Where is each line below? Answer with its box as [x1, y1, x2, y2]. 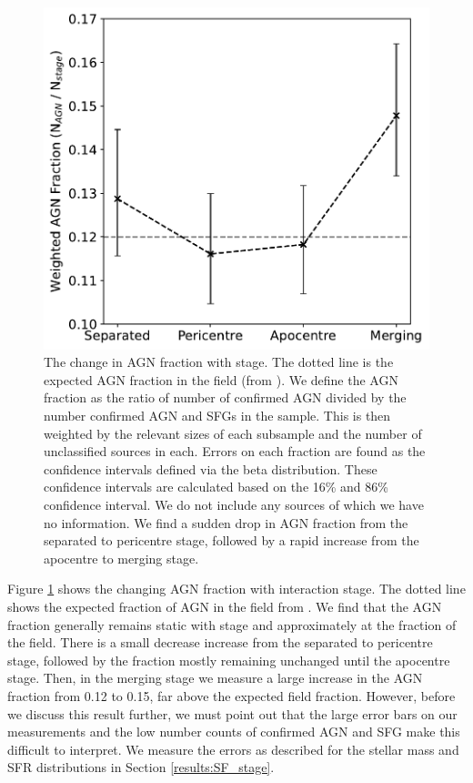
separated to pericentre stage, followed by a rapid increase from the [44, 531, 419, 550]
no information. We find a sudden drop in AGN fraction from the [44, 513, 408, 532]
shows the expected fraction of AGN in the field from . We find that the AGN [7, 596, 442, 615]
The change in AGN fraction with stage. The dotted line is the [44, 352, 394, 371]
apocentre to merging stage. [44, 548, 199, 567]
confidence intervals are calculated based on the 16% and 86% [44, 477, 388, 496]
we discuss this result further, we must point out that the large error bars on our [7, 704, 458, 723]
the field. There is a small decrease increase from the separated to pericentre [7, 633, 433, 652]
